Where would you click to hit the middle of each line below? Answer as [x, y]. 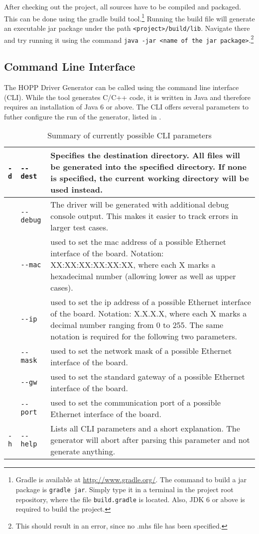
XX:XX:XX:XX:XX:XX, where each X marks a [133, 265]
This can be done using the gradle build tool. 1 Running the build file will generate [129, 17]
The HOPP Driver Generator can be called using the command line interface [122, 87]
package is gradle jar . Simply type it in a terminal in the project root [125, 489]
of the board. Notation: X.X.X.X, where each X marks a [149, 314]
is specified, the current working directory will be [150, 178]
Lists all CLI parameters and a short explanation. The [145, 428]
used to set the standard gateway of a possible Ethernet [148, 377]
